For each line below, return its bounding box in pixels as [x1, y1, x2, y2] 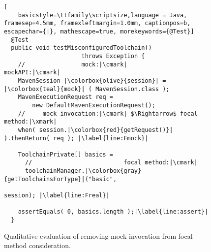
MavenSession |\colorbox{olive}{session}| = [18, 77, 166, 84]
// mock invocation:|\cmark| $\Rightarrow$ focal [18, 110, 198, 117]
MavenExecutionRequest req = [18, 94, 113, 101]
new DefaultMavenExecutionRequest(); [32, 101, 155, 109]
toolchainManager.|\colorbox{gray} [25, 167, 142, 175]
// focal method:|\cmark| [25, 159, 198, 166]
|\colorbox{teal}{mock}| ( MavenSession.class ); [4, 85, 170, 93]
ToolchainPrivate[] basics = [18, 151, 113, 158]
